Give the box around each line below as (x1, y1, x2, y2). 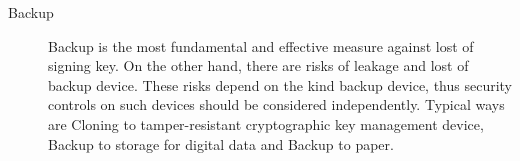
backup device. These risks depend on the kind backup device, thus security (48, 74, 513, 95)
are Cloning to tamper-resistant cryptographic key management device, (48, 113, 484, 134)
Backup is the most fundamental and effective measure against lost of (48, 35, 474, 56)
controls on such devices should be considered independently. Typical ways (48, 94, 505, 115)
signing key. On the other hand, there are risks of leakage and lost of (48, 55, 469, 76)
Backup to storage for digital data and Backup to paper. (48, 133, 394, 154)
